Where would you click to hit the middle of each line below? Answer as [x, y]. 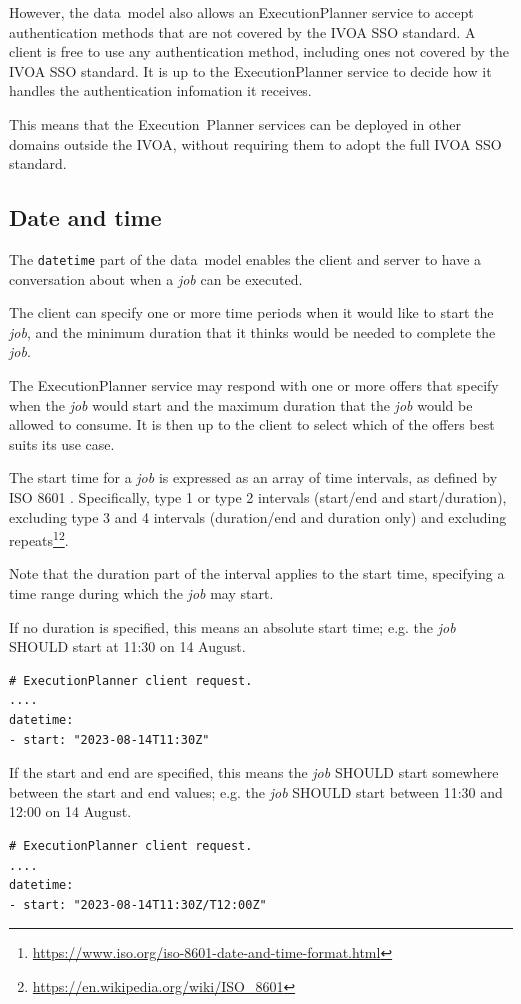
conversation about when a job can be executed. [156, 278]
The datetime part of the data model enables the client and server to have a [245, 258]
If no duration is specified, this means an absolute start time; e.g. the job [232, 626]
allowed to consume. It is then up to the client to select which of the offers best [252, 424]
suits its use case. [62, 443]
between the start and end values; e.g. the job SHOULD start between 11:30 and [256, 791]
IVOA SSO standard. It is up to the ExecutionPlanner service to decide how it [250, 70]
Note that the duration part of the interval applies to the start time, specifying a [257, 573]
